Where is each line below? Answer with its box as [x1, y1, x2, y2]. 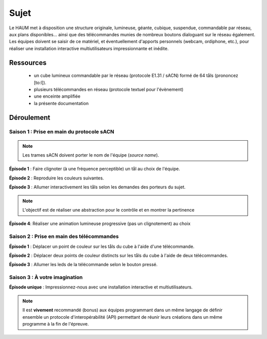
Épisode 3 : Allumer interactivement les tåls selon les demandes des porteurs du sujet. [9, 184, 186, 190]
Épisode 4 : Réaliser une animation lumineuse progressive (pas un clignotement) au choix [9, 221, 191, 226]
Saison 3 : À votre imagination [9, 274, 83, 281]
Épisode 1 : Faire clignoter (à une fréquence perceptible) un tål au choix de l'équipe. [9, 166, 180, 172]
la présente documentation [34, 100, 89, 106]
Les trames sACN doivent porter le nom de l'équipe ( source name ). [22, 152, 159, 158]
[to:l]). [34, 79, 46, 85]
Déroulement [9, 113, 50, 121]
